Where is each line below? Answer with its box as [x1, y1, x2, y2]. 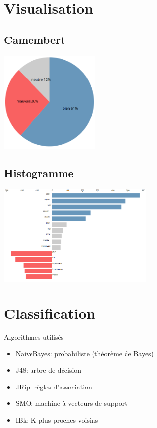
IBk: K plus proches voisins [15, 415, 98, 425]
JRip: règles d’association [15, 381, 92, 391]
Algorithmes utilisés [4, 332, 64, 342]
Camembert [4, 32, 65, 47]
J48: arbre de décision [15, 365, 82, 375]
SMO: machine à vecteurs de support [15, 398, 127, 408]
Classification [4, 303, 95, 323]
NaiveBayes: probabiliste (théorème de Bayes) [15, 348, 154, 358]
